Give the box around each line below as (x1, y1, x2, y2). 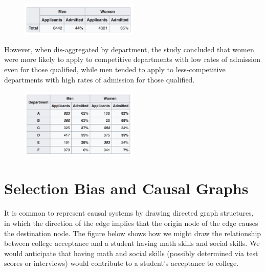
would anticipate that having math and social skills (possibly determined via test (4, 247, 258, 258)
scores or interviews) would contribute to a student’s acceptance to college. (4, 258, 239, 268)
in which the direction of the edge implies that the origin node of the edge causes (4, 217, 258, 228)
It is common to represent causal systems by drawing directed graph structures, (4, 207, 254, 218)
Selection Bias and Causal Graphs (4, 178, 249, 199)
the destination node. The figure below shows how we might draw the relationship (4, 227, 261, 238)
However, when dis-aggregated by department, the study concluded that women (4, 44, 254, 54)
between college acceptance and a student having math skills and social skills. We (4, 238, 260, 248)
